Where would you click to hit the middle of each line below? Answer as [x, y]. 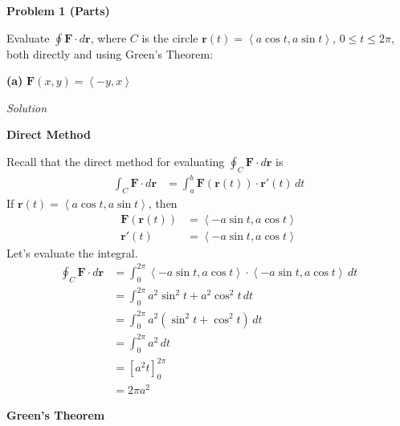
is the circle [170, 37]
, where [108, 37]
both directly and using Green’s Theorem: [110, 53]
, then [163, 203]
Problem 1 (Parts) [58, 10]
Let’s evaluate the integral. [72, 252]
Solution [27, 107]
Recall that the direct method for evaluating [116, 161]
